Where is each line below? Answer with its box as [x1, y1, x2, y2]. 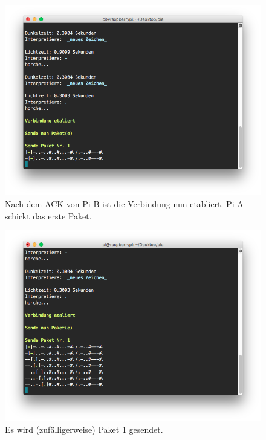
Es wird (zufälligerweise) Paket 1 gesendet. [5, 423, 163, 436]
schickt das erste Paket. [5, 209, 92, 222]
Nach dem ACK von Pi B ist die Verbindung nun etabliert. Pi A [5, 198, 244, 210]
